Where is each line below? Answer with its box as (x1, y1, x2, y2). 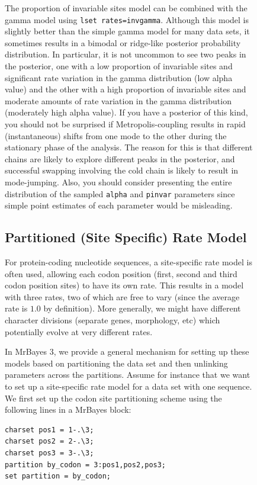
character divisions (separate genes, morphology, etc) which (5, 313, 220, 326)
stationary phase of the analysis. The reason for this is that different (5, 141, 253, 153)
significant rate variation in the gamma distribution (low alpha (5, 71, 233, 83)
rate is (5, 302, 28, 314)
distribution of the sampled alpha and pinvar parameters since (5, 187, 235, 200)
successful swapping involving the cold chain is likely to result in (5, 164, 239, 176)
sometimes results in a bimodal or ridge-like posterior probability (5, 36, 241, 49)
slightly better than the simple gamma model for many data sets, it (5, 25, 250, 37)
